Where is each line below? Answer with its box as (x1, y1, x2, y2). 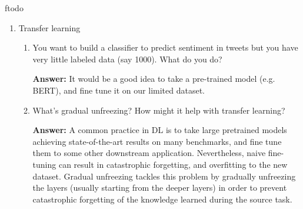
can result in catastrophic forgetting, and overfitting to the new (58, 158, 288, 170)
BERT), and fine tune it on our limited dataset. (32, 84, 205, 96)
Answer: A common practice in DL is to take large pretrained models (32, 124, 287, 136)
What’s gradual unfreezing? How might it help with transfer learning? (32, 104, 285, 116)
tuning (32, 158, 56, 170)
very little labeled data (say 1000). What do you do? (32, 52, 222, 65)
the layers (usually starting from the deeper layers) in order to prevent (32, 181, 287, 194)
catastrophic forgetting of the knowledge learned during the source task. (32, 193, 292, 205)
